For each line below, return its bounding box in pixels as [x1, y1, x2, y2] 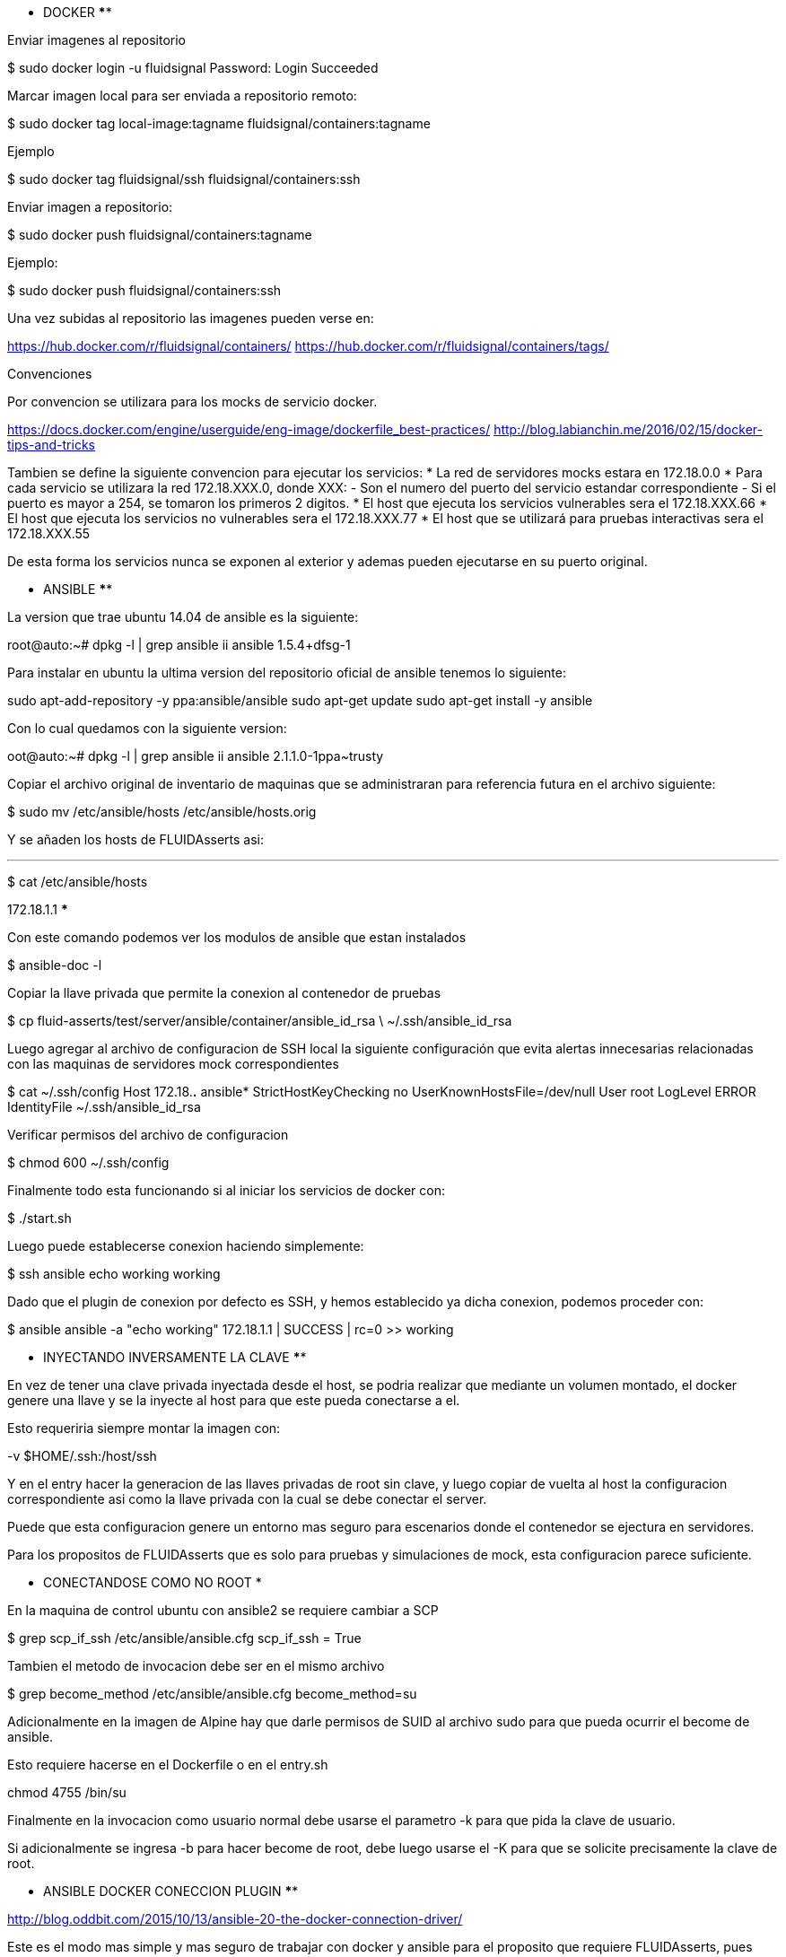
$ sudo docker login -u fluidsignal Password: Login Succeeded [7, 60, 379, 75]
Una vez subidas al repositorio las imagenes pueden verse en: [7, 310, 374, 326]
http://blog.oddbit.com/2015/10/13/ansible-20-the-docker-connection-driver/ [7, 1911, 463, 1926]
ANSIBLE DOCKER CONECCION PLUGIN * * [43, 1883, 299, 1899]
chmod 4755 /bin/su [7, 1785, 127, 1800]
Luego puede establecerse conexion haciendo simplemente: [7, 1238, 364, 1254]
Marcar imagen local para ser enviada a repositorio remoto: [7, 88, 357, 103]
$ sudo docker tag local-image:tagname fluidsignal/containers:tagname [7, 116, 431, 131]
